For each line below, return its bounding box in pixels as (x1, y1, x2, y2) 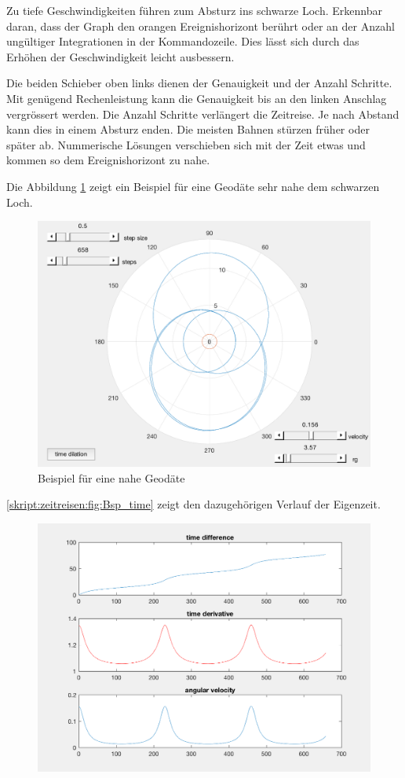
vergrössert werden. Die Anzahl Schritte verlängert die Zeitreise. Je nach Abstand (6, 105, 400, 122)
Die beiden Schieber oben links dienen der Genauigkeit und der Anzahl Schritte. (6, 75, 392, 91)
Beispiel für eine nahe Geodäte (38, 469, 185, 486)
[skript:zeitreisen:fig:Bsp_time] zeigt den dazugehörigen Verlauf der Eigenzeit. (6, 496, 381, 512)
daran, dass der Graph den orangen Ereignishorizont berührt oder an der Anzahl (6, 17, 395, 34)
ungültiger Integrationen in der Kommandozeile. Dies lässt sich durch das (6, 33, 359, 50)
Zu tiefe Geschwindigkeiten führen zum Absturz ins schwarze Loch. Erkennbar (6, 2, 382, 18)
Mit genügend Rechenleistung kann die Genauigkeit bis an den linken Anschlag (6, 90, 387, 106)
